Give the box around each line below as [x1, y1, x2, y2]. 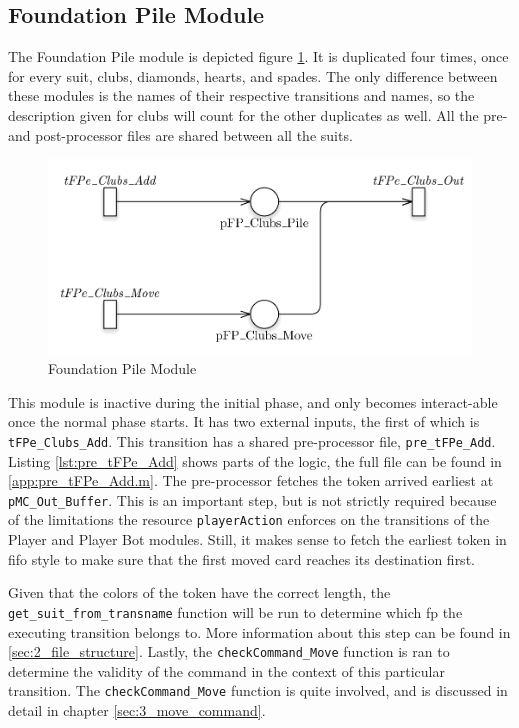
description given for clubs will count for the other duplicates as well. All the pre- [8, 104, 508, 125]
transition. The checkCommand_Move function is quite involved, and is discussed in [8, 680, 508, 701]
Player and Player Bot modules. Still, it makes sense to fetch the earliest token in [8, 529, 507, 550]
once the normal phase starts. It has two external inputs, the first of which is [8, 411, 480, 432]
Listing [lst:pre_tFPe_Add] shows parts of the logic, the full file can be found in [8, 450, 502, 471]
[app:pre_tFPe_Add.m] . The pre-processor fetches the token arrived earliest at [8, 470, 494, 491]
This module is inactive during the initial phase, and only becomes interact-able [8, 391, 498, 412]
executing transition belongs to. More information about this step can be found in [8, 621, 511, 642]
